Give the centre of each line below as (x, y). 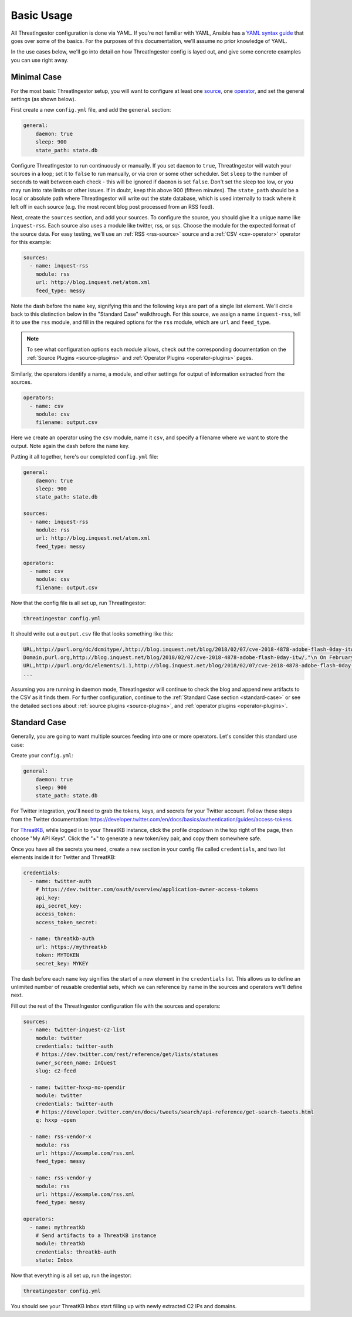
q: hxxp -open (56, 1120)
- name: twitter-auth (61, 881)
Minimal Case (36, 77)
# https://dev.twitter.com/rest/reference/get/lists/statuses (127, 1054)
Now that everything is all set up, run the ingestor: (71, 1275)
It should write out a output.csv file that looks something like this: (92, 634)
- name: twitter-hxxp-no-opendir (77, 1087)
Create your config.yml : (42, 756)
